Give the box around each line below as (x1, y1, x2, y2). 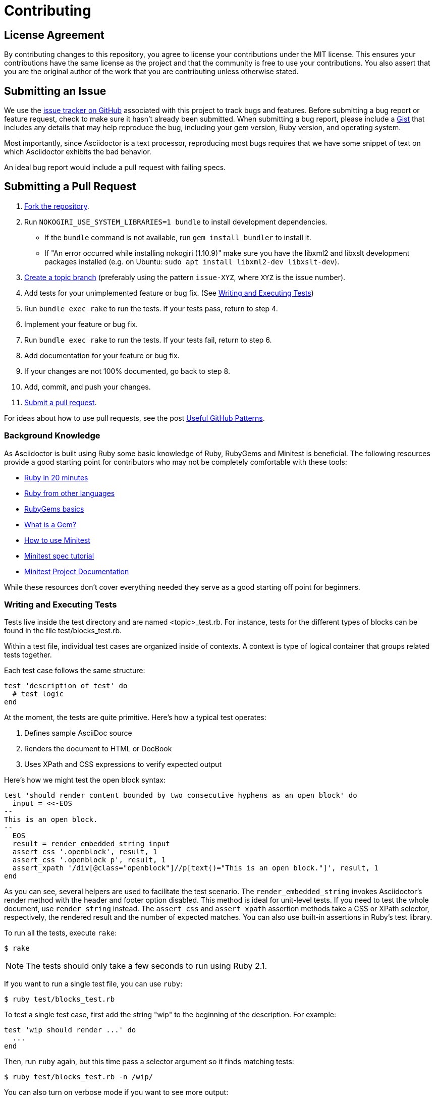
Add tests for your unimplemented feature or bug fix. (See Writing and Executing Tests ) (24, 288, 314, 297)
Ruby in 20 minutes (24, 473, 88, 482)
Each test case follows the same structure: (4, 666, 145, 675)
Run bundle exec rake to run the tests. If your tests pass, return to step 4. (24, 304, 278, 313)
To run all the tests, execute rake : (4, 928, 117, 938)
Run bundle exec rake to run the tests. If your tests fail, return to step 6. (24, 335, 272, 344)
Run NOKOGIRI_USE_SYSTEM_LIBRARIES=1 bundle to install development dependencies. (24, 217, 328, 226)
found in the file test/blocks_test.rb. (4, 626, 122, 635)
